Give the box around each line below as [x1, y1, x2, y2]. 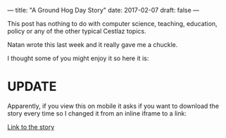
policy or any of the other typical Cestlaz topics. [7, 27, 146, 35]
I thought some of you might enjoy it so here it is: [7, 54, 149, 62]
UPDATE [7, 78, 57, 95]
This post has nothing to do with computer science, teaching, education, [7, 20, 218, 27]
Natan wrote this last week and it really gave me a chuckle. [7, 41, 178, 48]
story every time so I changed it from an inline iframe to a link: [7, 109, 187, 118]
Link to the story [7, 123, 55, 131]
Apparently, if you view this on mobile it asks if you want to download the [7, 102, 220, 110]
